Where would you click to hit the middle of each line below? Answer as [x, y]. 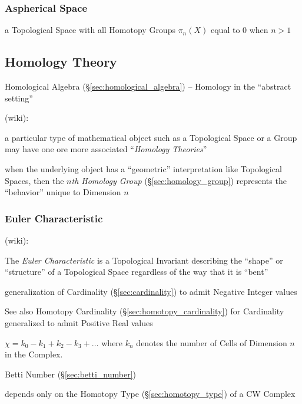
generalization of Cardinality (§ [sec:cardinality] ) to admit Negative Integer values [151, 291]
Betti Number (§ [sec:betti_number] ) [70, 374]
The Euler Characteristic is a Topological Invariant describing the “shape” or [144, 260]
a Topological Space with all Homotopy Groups [90, 30]
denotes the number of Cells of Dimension [212, 342]
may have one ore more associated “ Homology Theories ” [106, 149]
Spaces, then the [34, 180]
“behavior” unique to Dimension [63, 192]
